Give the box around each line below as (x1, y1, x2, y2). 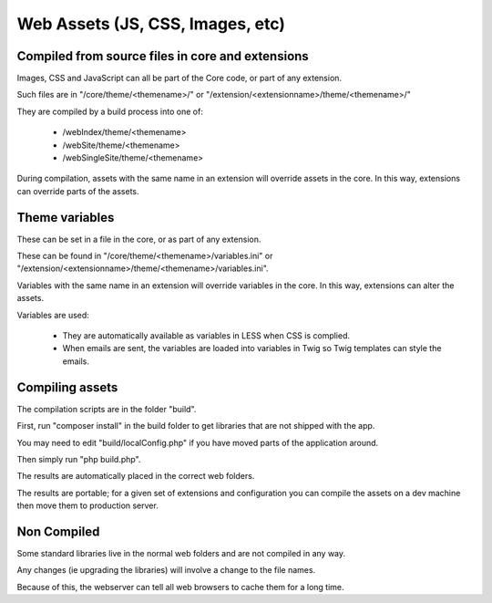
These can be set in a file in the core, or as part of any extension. (16, 234, 261, 244)
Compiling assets (16, 379, 118, 395)
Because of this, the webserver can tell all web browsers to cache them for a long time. (16, 581, 345, 592)
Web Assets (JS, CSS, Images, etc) (16, 14, 286, 34)
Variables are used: (16, 309, 90, 320)
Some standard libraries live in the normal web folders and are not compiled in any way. (16, 547, 346, 558)
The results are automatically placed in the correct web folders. (16, 471, 255, 482)
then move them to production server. (16, 500, 159, 511)
